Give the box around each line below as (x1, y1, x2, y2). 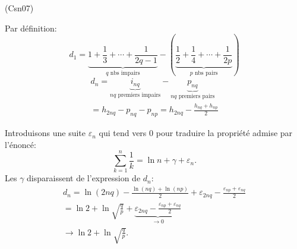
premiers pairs (178, 93, 215, 100)
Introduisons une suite (5, 127, 86, 139)
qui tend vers (99, 127, 147, 139)
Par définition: (5, 21, 57, 34)
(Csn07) (5, 2, 34, 14)
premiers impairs (118, 92, 161, 98)
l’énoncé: (5, 138, 36, 150)
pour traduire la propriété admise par (156, 127, 293, 139)
